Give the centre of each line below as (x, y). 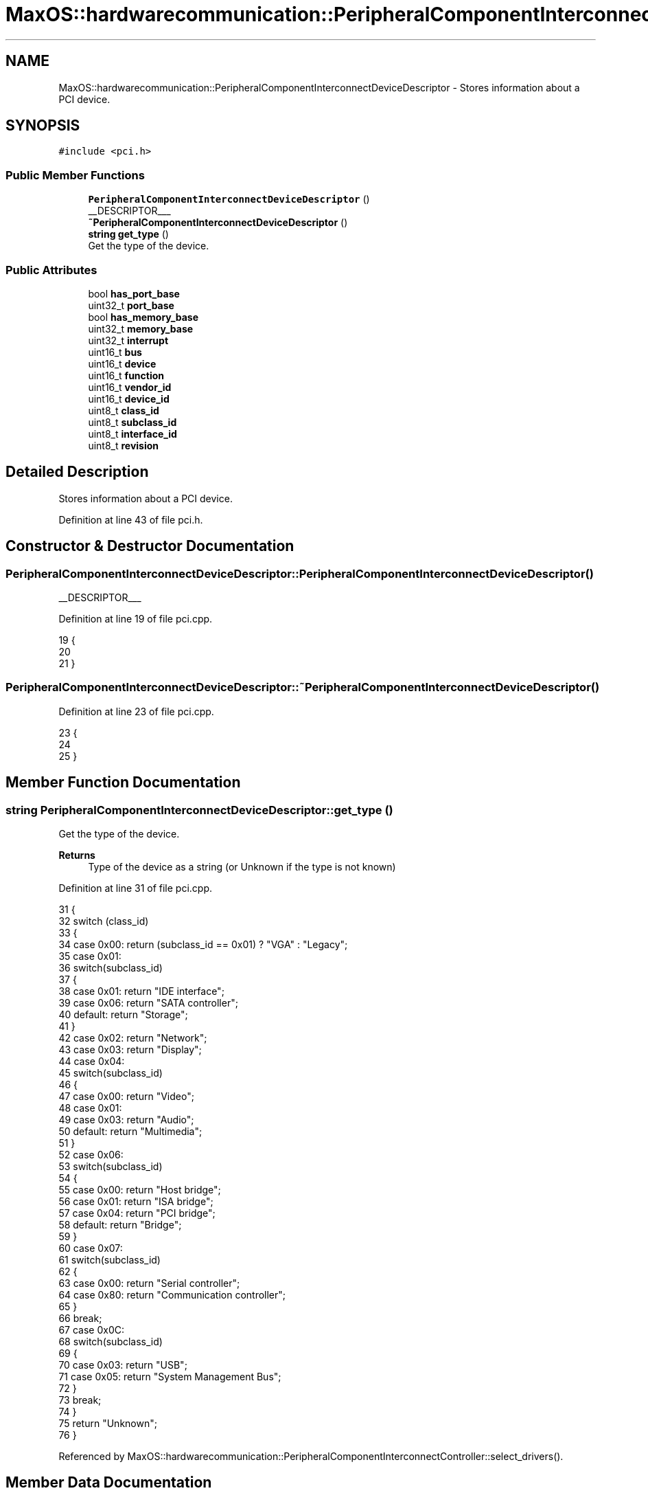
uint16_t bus (115, 352)
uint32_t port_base (131, 305)
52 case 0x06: (91, 1154)
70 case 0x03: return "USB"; (123, 1365)
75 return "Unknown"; (108, 1423)
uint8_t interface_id (132, 434)
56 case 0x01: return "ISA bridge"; (136, 1201)
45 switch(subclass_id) (111, 1073)
